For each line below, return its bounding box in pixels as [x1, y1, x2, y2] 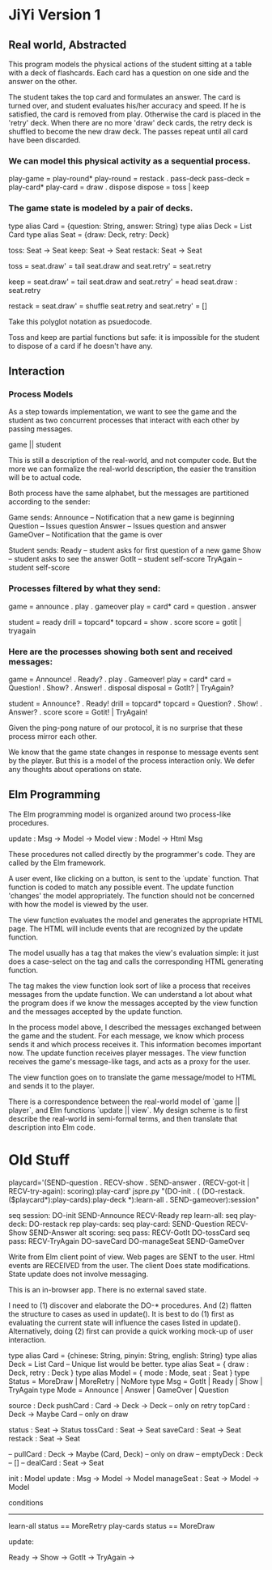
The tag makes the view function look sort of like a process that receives [8, 981, 251, 991]
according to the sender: [8, 497, 91, 507]
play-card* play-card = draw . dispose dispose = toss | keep [8, 182, 210, 192]
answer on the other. [8, 77, 78, 86]
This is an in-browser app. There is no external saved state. [8, 1284, 206, 1294]
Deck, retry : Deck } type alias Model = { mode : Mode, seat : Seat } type [8, 1368, 250, 1377]
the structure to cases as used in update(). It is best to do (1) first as [8, 1309, 235, 1318]
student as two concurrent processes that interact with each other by [8, 415, 240, 426]
